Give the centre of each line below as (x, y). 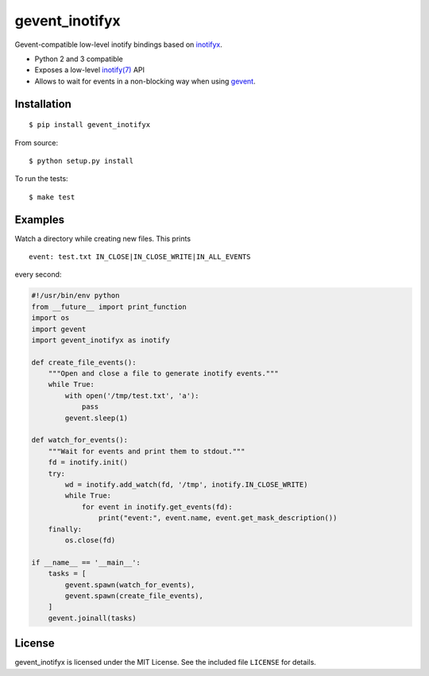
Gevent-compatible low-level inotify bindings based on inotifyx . (118, 44)
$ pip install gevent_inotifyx (90, 125)
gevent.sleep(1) (97, 418)
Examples (40, 220)
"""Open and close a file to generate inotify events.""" (163, 374)
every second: (38, 275)
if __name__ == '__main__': (86, 562)
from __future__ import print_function (109, 307)
